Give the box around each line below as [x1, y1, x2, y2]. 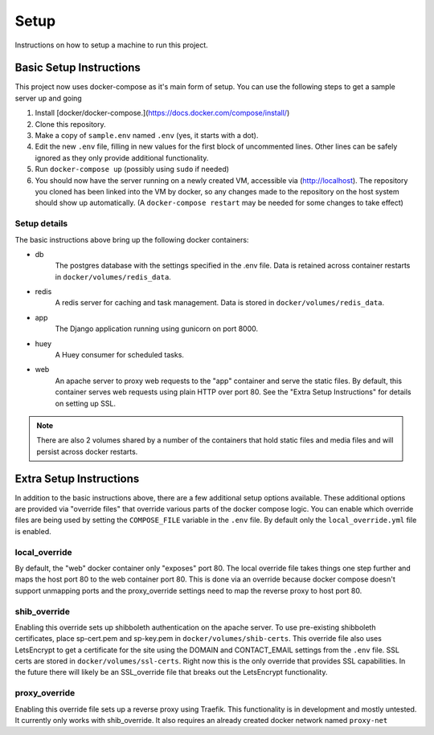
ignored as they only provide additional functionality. [35, 153, 209, 162]
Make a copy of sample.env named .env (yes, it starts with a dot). [35, 131, 259, 141]
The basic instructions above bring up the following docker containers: [14, 235, 249, 244]
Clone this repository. [35, 119, 106, 129]
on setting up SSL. [55, 398, 117, 408]
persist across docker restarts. [36, 447, 138, 456]
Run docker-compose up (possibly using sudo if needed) [35, 165, 229, 174]
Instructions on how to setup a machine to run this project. [14, 40, 208, 50]
